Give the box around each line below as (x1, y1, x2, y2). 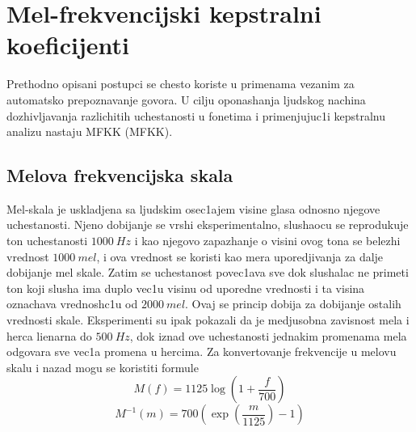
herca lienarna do (6, 327, 92, 344)
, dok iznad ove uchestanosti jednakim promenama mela (129, 327, 407, 344)
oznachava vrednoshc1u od (6, 295, 138, 312)
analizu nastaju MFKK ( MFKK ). (6, 123, 173, 140)
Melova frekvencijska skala (6, 163, 233, 188)
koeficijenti (6, 28, 130, 61)
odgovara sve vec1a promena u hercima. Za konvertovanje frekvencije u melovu (6, 343, 397, 360)
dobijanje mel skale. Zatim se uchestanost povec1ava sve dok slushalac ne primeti (6, 264, 409, 281)
